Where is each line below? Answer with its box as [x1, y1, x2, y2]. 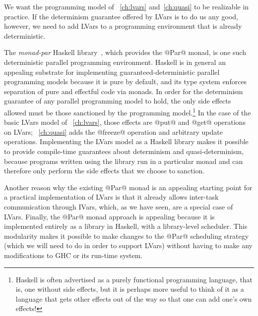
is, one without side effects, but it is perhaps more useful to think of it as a [15, 284, 244, 294]
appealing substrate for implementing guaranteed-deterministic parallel [4, 66, 220, 77]
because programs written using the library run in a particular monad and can [4, 156, 243, 166]
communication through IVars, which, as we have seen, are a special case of [4, 201, 233, 211]
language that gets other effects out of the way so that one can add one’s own [15, 293, 252, 304]
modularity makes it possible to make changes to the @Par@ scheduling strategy [4, 230, 249, 241]
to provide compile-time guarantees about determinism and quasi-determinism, [4, 146, 244, 156]
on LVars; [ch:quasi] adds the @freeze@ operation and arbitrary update [4, 126, 223, 137]
